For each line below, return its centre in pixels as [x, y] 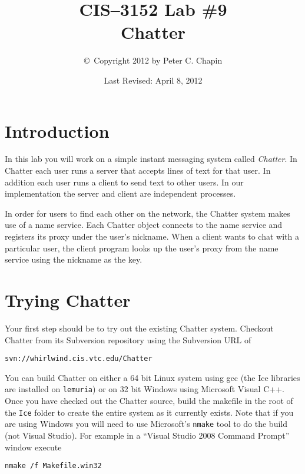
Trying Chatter [68, 299]
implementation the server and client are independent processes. [120, 193]
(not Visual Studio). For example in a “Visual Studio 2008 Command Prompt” [147, 435]
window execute [33, 447]
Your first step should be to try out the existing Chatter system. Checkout [139, 328]
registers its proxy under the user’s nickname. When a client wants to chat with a [152, 236]
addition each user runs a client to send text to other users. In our [124, 182]
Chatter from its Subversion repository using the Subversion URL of [128, 339]
